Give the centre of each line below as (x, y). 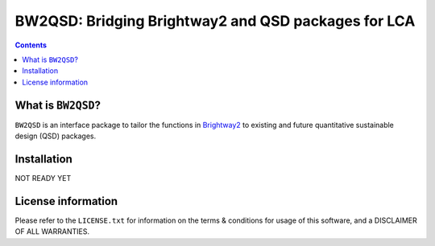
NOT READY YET (43, 178)
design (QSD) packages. (56, 136)
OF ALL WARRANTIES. (52, 232)
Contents (31, 45)
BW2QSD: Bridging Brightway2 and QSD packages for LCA (215, 21)
